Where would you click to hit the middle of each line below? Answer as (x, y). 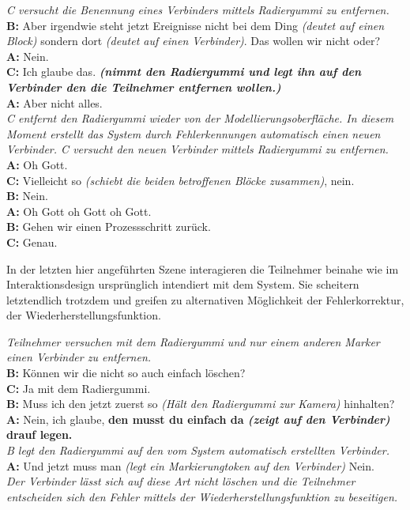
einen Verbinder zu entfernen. (79, 357)
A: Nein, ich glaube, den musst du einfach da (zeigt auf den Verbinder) (198, 419)
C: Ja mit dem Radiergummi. (79, 388)
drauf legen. (39, 434)
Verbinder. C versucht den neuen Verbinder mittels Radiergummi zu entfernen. (197, 149)
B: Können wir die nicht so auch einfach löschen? (126, 373)
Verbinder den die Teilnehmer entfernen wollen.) (144, 87)
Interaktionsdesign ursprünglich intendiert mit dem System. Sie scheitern (183, 284)
